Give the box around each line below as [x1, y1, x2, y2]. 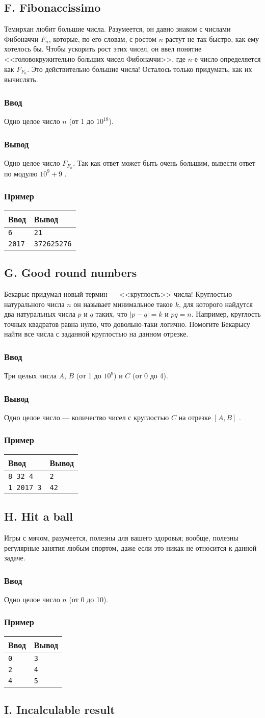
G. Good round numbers [4, 265, 137, 280]
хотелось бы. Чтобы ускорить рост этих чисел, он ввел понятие [4, 43, 202, 54]
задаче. [4, 552, 25, 563]
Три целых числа [4, 370, 57, 381]
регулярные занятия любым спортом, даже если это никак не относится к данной [4, 542, 257, 553]
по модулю [4, 168, 38, 178]
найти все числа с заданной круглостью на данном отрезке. [4, 328, 189, 339]
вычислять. [4, 74, 38, 85]
